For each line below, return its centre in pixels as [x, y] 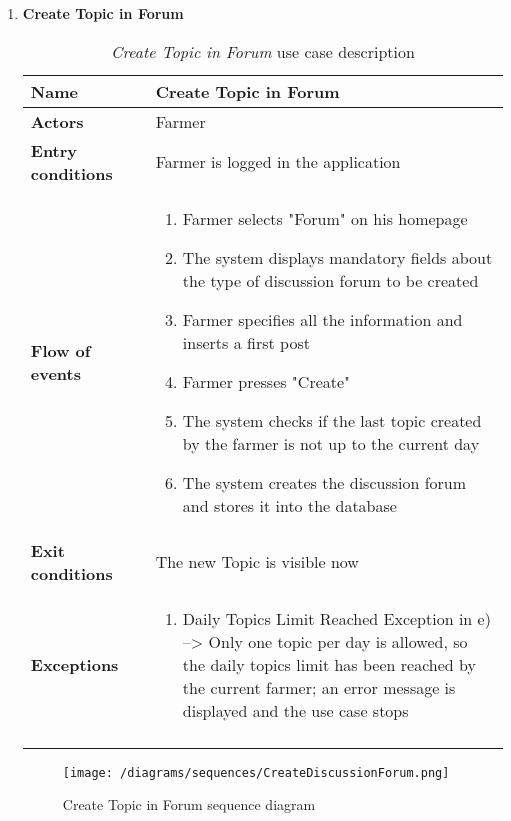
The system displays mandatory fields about [337, 257]
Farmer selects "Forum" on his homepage [325, 218]
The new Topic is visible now [257, 562]
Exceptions [74, 664]
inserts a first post [246, 342]
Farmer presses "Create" [266, 381]
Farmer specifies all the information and [322, 319]
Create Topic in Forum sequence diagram [189, 804]
